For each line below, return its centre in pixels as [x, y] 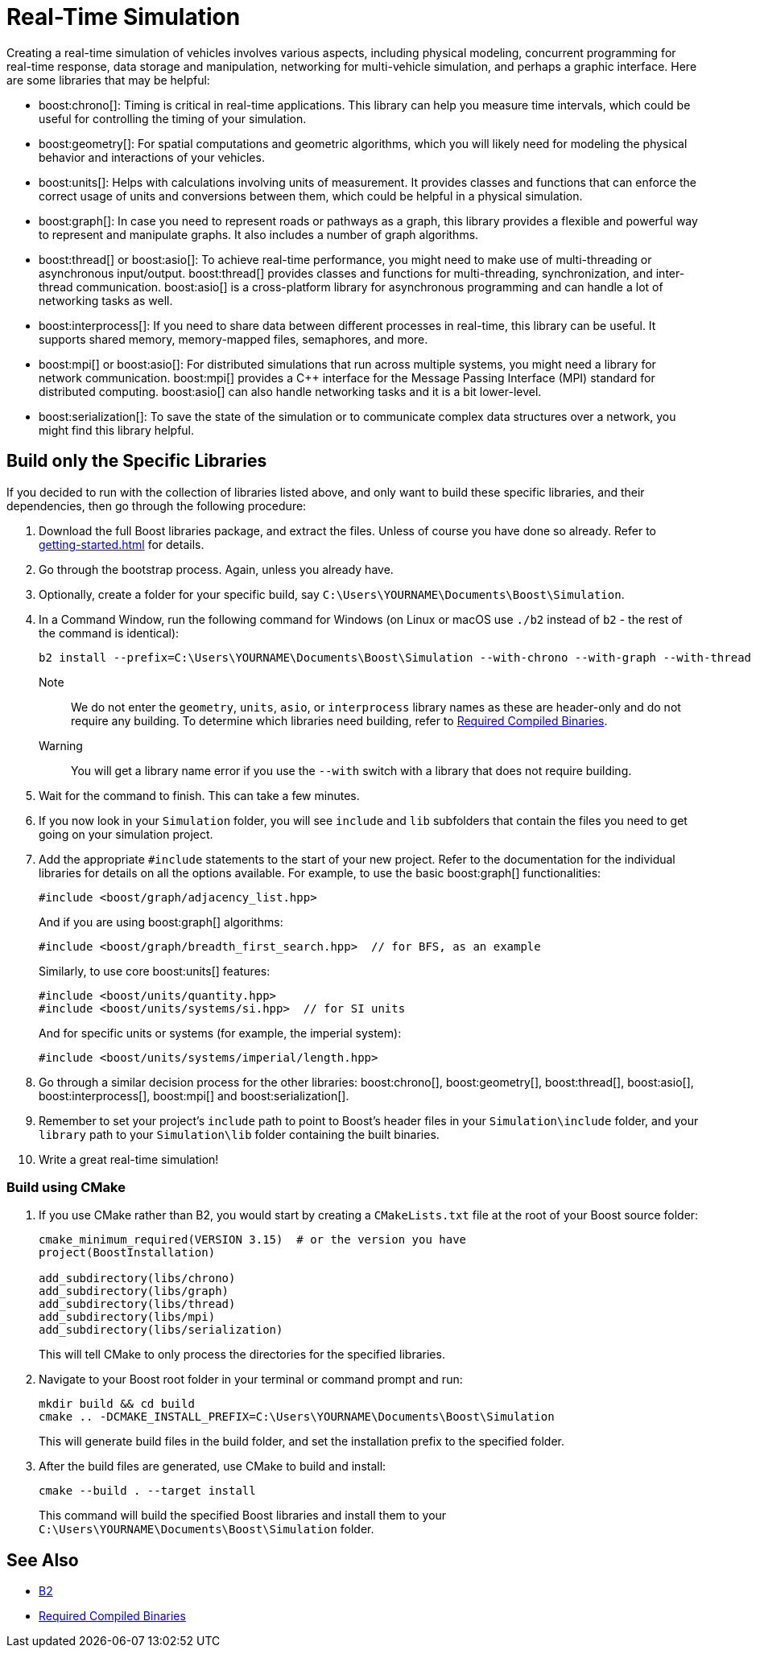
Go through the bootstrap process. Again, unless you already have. [216, 569]
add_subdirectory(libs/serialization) [161, 1330]
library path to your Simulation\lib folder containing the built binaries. [239, 1134]
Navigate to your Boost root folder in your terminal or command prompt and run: [251, 1380]
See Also [43, 1560]
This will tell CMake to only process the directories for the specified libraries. [242, 1355]
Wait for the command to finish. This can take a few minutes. [199, 795]
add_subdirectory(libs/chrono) [137, 1279]
